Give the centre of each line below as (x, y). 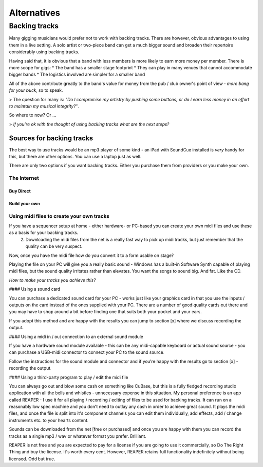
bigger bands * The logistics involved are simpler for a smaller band (77, 74)
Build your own (25, 203)
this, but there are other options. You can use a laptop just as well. (75, 156)
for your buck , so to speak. (36, 90)
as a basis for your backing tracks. (44, 233)
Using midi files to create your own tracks (59, 216)
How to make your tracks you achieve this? (52, 280)
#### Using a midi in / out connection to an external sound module (76, 337)
